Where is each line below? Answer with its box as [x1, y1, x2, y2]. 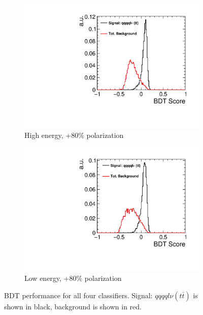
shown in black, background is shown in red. [4, 301, 142, 311]
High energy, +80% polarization [24, 129, 124, 140]
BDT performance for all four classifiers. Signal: [4, 290, 153, 300]
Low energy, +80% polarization [24, 273, 122, 283]
